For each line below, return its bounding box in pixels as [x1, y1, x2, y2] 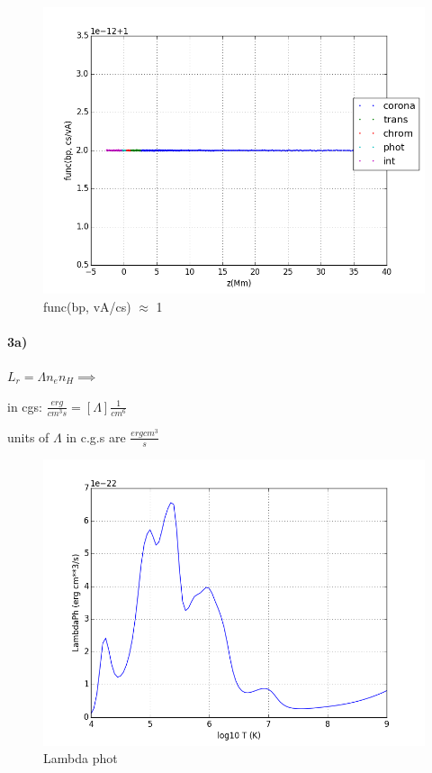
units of [7, 427, 49, 446]
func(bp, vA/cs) [43, 296, 131, 315]
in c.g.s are [66, 427, 126, 446]
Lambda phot [43, 749, 118, 768]
